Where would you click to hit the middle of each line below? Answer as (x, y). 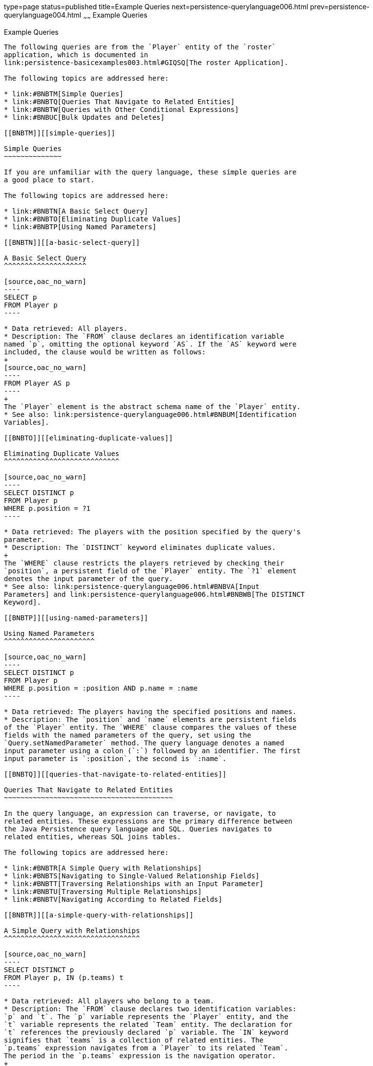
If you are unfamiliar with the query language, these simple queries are (150, 172)
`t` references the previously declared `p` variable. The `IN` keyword (146, 1032)
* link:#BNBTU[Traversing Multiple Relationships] (103, 891)
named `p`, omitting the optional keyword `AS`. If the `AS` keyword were (150, 344)
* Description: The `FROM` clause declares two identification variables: (150, 1009)
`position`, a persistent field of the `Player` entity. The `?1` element (150, 571)
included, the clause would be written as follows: (105, 352)
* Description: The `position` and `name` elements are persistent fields (150, 719)
